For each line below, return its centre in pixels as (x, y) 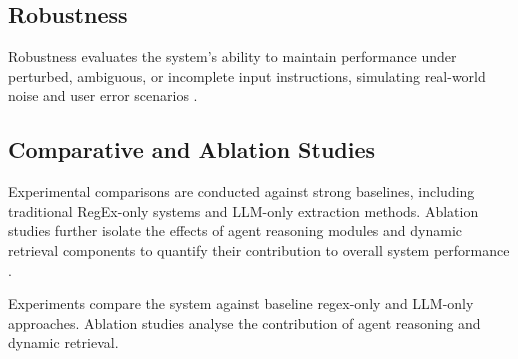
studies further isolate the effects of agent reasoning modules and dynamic (235, 230)
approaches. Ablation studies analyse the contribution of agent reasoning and (244, 322)
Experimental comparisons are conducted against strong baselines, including (241, 191)
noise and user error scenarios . (103, 95)
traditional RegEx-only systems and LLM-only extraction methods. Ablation (243, 210)
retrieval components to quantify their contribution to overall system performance (259, 249)
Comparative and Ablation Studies (192, 149)
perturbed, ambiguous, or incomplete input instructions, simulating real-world (247, 75)
